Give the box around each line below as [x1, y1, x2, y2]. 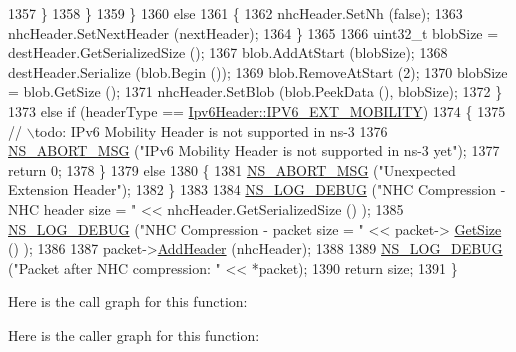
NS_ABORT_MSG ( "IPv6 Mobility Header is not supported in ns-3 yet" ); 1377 [8, 140, 500, 161]
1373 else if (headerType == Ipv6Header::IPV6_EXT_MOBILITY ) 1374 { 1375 [8, 100, 506, 121]
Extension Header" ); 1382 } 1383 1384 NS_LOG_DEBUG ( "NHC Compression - [8, 179, 506, 200]
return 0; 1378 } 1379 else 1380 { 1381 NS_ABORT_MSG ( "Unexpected [8, 159, 456, 180]
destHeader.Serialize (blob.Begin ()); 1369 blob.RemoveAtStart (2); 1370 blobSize [8, 61, 508, 82]
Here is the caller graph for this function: [8, 324, 260, 345]
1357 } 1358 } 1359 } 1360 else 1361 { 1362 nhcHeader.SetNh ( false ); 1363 [8, 3, 463, 23]
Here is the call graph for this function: [8, 291, 248, 312]
